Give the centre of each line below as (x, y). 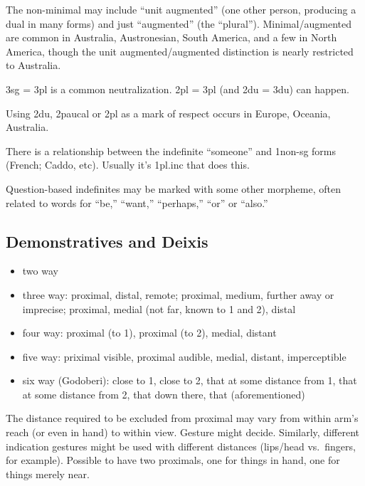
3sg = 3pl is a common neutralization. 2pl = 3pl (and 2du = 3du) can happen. (178, 89)
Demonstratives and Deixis (107, 241)
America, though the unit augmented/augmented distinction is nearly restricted (180, 51)
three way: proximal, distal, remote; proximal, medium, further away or (178, 294)
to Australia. (33, 65)
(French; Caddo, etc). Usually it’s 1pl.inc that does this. (128, 165)
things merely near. (48, 474)
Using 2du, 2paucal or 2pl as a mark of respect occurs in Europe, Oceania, (168, 113)
